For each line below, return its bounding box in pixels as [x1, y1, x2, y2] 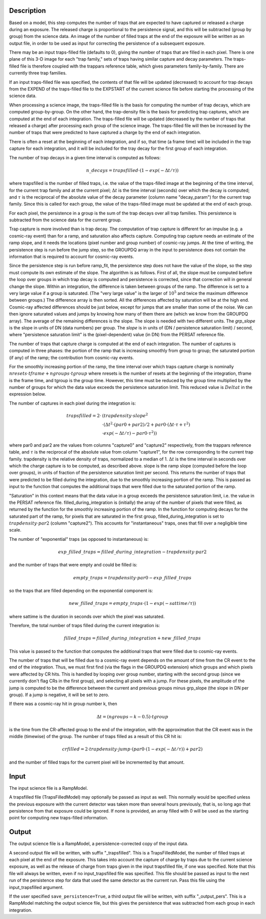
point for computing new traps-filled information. [9, 815, 108, 821]
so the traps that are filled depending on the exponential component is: [9, 588, 153, 594]
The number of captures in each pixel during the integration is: [9, 400, 136, 406]
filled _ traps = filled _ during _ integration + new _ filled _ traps [64, 636, 201, 641]
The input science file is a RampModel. [9, 785, 88, 791]
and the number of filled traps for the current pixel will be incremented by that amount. [9, 759, 185, 765]
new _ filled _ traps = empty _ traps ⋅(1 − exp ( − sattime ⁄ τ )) [68, 601, 197, 606]
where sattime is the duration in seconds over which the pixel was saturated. [9, 613, 165, 619]
